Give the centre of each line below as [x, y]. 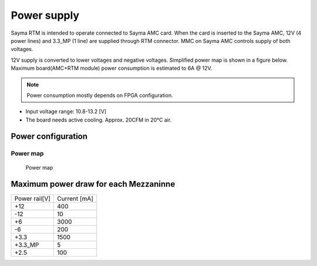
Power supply [45, 15]
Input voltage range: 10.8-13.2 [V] [66, 112]
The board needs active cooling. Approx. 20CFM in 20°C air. [99, 120]
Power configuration [49, 137]
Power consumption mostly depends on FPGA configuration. [100, 95]
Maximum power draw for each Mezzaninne [93, 184]
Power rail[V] [33, 198]
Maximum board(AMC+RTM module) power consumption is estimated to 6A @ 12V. [112, 68]
